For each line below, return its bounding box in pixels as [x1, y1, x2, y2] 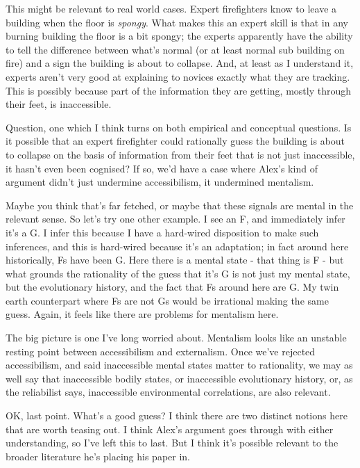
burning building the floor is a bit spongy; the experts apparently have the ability [6, 29, 353, 43]
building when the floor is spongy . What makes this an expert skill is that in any [6, 15, 348, 29]
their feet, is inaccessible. [6, 97, 112, 111]
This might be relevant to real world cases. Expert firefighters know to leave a [6, 1, 337, 15]
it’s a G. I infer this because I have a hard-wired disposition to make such [6, 225, 319, 239]
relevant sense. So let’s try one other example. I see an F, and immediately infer [6, 211, 345, 226]
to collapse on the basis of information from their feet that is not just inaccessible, [6, 147, 355, 161]
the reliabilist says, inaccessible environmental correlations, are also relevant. [6, 385, 331, 399]
